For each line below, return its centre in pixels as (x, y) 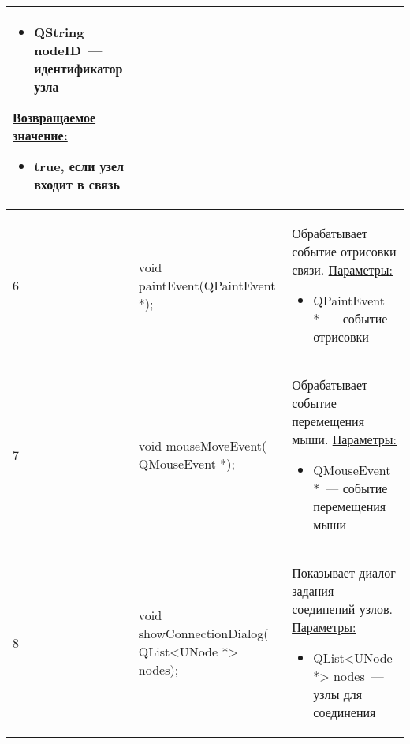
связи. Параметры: (342, 269)
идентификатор (78, 68)
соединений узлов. (343, 609)
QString (59, 32)
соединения (345, 712)
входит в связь (77, 184)
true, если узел (79, 166)
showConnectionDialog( (203, 633)
